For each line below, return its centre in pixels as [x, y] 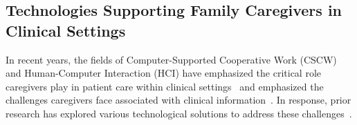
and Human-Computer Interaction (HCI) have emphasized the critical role [163, 73]
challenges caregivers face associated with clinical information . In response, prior [178, 100]
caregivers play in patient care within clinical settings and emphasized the [165, 86]
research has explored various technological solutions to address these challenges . [179, 113]
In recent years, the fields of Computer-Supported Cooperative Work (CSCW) [171, 59]
